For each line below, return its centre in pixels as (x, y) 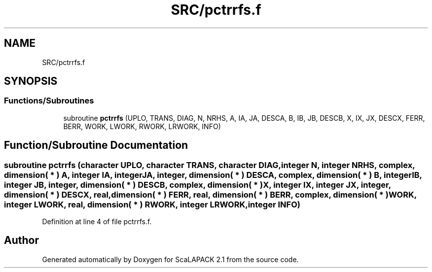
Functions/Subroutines (49, 101)
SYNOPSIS (31, 81)
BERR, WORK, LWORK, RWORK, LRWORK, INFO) (142, 126)
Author (21, 240)
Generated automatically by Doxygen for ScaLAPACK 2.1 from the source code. (170, 259)
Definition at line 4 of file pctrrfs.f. (97, 222)
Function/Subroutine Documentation (96, 145)
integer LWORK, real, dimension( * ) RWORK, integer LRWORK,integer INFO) (152, 204)
